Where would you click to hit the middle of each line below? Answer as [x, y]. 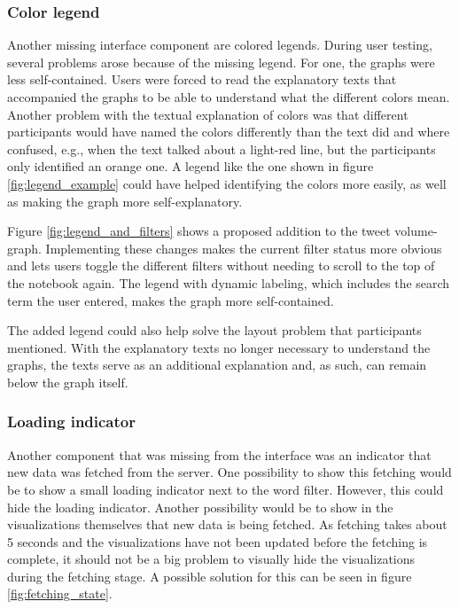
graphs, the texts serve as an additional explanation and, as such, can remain [217, 365]
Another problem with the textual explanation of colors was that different [208, 114]
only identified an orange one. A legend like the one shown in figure [191, 166]
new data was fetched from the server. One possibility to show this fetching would [229, 472]
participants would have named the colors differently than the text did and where [229, 132]
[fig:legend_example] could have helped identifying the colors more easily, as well [227, 183]
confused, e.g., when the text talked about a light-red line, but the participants [222, 148]
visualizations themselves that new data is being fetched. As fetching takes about [227, 524]
